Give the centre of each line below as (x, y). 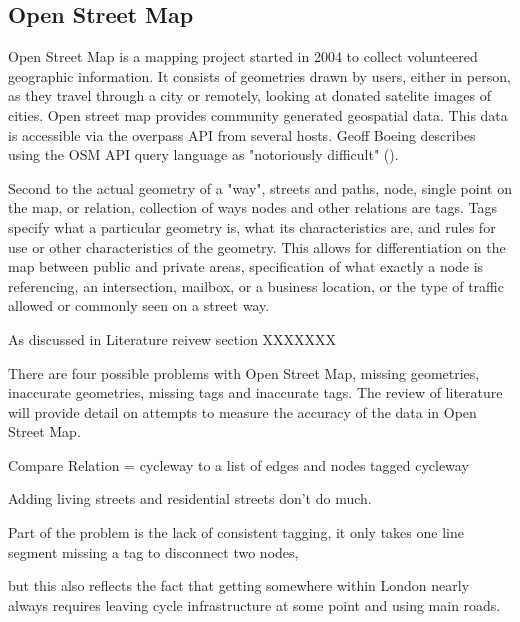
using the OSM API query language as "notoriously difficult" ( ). (203, 154)
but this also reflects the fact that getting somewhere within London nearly (239, 585)
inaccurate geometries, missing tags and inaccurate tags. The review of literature (255, 392)
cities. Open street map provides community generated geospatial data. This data (258, 114)
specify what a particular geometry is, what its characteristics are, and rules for (252, 226)
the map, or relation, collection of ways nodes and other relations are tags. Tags (253, 207)
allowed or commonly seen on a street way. (139, 305)
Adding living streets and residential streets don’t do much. (190, 498)
